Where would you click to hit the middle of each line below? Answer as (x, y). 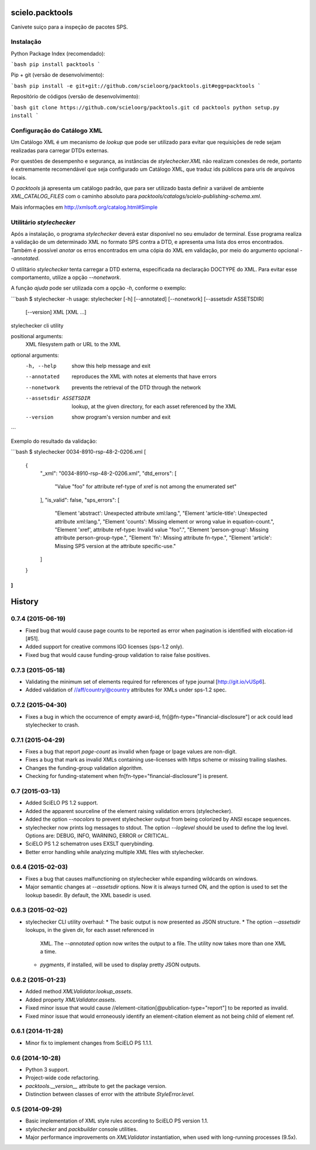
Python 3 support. (47, 1069)
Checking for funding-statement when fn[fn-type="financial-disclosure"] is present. (127, 776)
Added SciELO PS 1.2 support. (62, 803)
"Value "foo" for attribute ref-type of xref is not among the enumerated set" (146, 487)
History (25, 602)
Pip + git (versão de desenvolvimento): (58, 75)
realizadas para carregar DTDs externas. (60, 150)
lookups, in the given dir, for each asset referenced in (90, 930)
